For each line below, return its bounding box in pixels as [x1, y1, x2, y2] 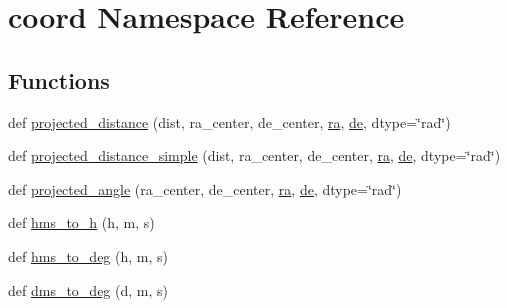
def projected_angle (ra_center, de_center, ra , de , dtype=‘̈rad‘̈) [8, 178, 402, 199]
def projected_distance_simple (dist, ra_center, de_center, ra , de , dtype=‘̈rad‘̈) [8, 145, 501, 166]
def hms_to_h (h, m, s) [8, 212, 155, 233]
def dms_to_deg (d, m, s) [8, 279, 168, 300]
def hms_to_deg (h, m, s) [8, 245, 168, 266]
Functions [8, 64, 110, 95]
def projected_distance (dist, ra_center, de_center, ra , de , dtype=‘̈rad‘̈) [8, 111, 451, 132]
